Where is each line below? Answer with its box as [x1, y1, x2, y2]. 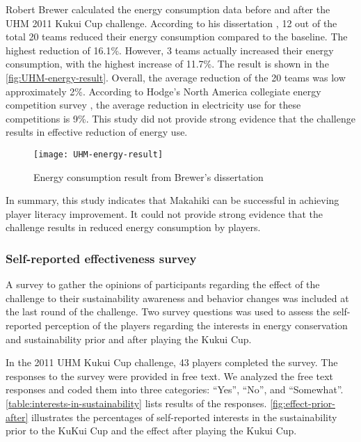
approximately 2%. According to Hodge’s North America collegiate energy [6, 84, 321, 98]
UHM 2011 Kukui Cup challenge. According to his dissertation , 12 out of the [6, 15, 337, 30]
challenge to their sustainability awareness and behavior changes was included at [6, 290, 349, 305]
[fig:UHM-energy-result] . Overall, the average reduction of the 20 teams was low [6, 70, 346, 84]
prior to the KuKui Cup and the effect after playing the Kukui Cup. [6, 423, 297, 438]
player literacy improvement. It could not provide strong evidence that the [6, 206, 323, 221]
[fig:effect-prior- [270, 395, 335, 410]
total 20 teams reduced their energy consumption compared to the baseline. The [6, 29, 348, 44]
